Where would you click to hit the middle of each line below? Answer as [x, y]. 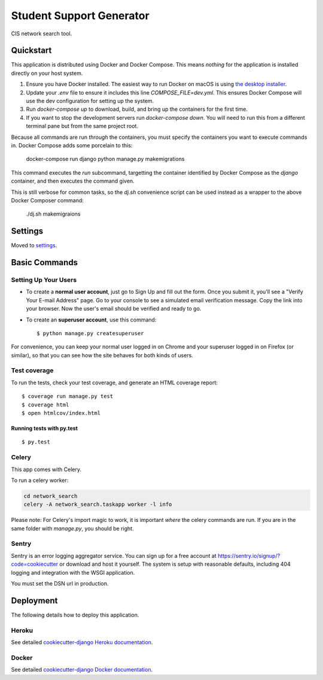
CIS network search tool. [42, 34]
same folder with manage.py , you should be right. [72, 528]
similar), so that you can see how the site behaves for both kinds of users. [102, 355]
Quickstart [31, 51]
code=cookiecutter [35, 564]
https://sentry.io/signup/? [249, 555]
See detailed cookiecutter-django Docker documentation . [82, 670]
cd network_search [51, 496]
